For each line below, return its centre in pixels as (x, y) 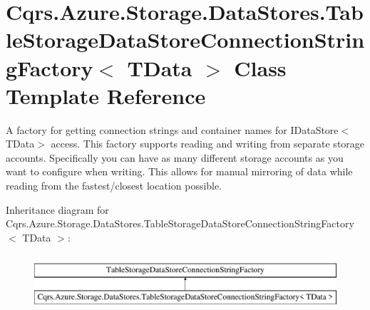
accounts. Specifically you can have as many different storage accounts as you (175, 157)
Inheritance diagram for (57, 209)
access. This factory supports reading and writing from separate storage (208, 144)
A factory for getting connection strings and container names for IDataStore (172, 129)
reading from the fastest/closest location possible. (114, 186)
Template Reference (106, 95)
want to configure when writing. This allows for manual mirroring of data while (179, 171)
